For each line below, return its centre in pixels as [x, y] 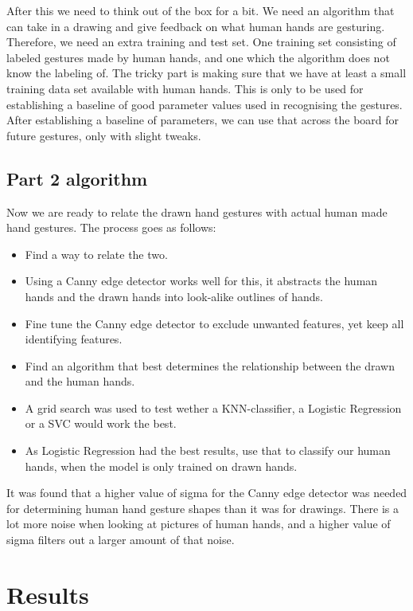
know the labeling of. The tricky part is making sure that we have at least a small [206, 73]
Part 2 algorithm [77, 178]
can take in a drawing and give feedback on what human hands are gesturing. [196, 26]
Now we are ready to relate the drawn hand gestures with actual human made [197, 211]
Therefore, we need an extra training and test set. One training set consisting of [201, 42]
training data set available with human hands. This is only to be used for [185, 88]
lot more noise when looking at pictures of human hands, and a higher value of [199, 524]
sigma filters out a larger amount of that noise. [121, 540]
